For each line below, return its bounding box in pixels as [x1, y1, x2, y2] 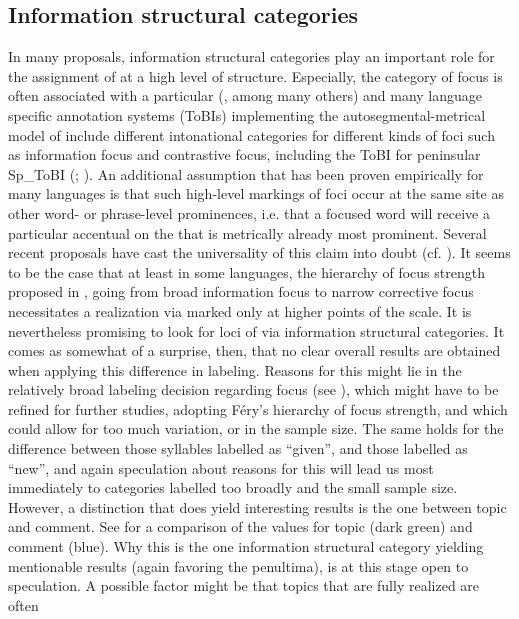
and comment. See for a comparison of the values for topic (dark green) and [8, 516, 473, 537]
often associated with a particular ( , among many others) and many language [8, 85, 483, 106]
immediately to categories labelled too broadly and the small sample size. [8, 477, 458, 498]
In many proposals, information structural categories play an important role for [8, 46, 495, 67]
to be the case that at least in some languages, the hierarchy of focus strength [8, 261, 485, 282]
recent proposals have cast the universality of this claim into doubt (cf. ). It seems [8, 242, 511, 263]
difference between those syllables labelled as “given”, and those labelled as [8, 438, 468, 459]
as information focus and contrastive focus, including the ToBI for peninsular [8, 144, 481, 165]
